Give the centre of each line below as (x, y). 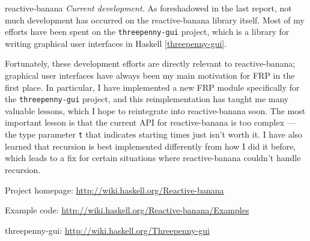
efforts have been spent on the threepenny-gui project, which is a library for (147, 32)
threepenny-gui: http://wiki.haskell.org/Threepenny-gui (107, 230)
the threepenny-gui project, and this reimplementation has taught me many (147, 99)
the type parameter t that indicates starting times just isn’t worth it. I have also (154, 134)
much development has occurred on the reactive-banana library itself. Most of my (155, 20)
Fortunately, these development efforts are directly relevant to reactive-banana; (150, 63)
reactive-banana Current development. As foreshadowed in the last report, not (148, 8)
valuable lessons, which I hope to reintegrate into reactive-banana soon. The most (155, 110)
